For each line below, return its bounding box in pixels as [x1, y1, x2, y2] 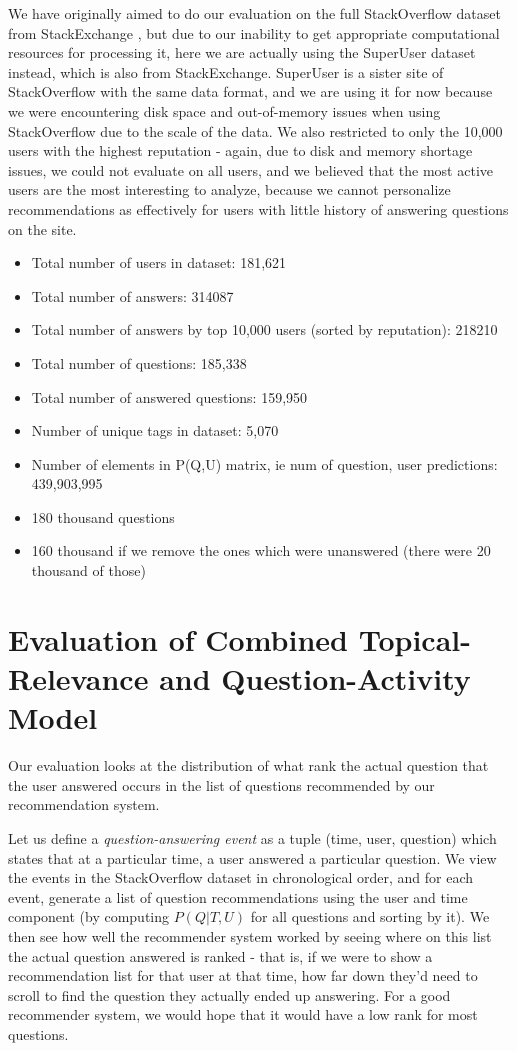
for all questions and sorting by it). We [250, 906, 490, 927]
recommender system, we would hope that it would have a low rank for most [8, 1004, 478, 1025]
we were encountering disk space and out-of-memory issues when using [8, 100, 441, 121]
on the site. [8, 218, 77, 239]
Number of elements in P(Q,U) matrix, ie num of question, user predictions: [31, 453, 498, 474]
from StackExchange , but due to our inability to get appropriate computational [8, 22, 500, 43]
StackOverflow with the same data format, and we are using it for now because [8, 81, 493, 102]
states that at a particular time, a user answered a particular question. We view [8, 847, 497, 868]
